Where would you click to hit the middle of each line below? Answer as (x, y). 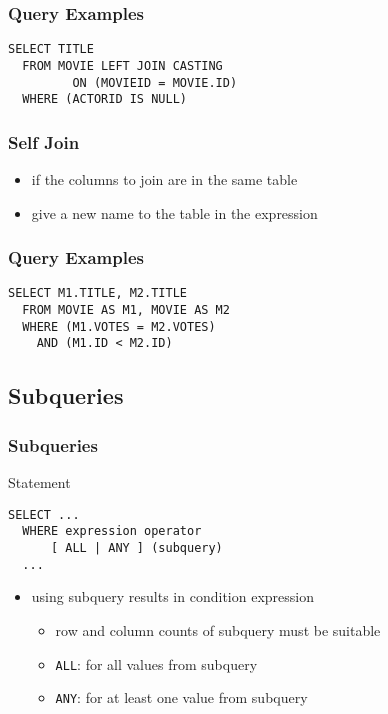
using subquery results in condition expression (172, 596)
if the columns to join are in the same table (164, 179)
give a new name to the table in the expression (174, 212)
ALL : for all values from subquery (156, 663)
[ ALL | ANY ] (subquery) (136, 548)
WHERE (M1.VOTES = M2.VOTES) (119, 326)
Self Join (44, 141)
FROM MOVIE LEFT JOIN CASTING (122, 65)
